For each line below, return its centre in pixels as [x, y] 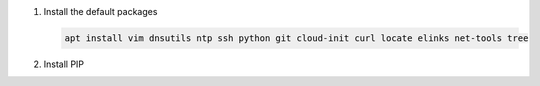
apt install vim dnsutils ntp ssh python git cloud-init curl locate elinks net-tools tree [296, 38]
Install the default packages [100, 11]
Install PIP [64, 64]
